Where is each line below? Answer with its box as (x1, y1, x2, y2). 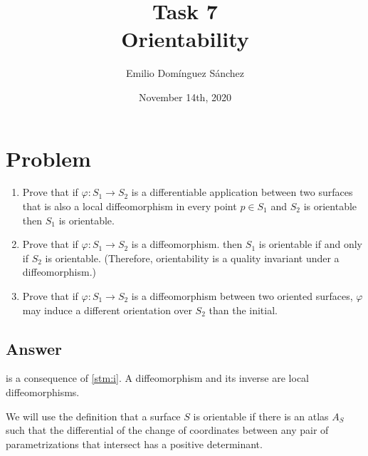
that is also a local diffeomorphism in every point (22, 199, 237, 214)
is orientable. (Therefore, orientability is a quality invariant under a (45, 250, 340, 265)
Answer (6, 337, 63, 359)
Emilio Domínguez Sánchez (125, 66, 245, 81)
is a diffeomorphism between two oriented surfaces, (131, 289, 353, 303)
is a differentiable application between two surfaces (131, 185, 353, 199)
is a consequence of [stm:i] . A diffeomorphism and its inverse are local (6, 370, 309, 385)
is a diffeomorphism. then (131, 237, 243, 252)
